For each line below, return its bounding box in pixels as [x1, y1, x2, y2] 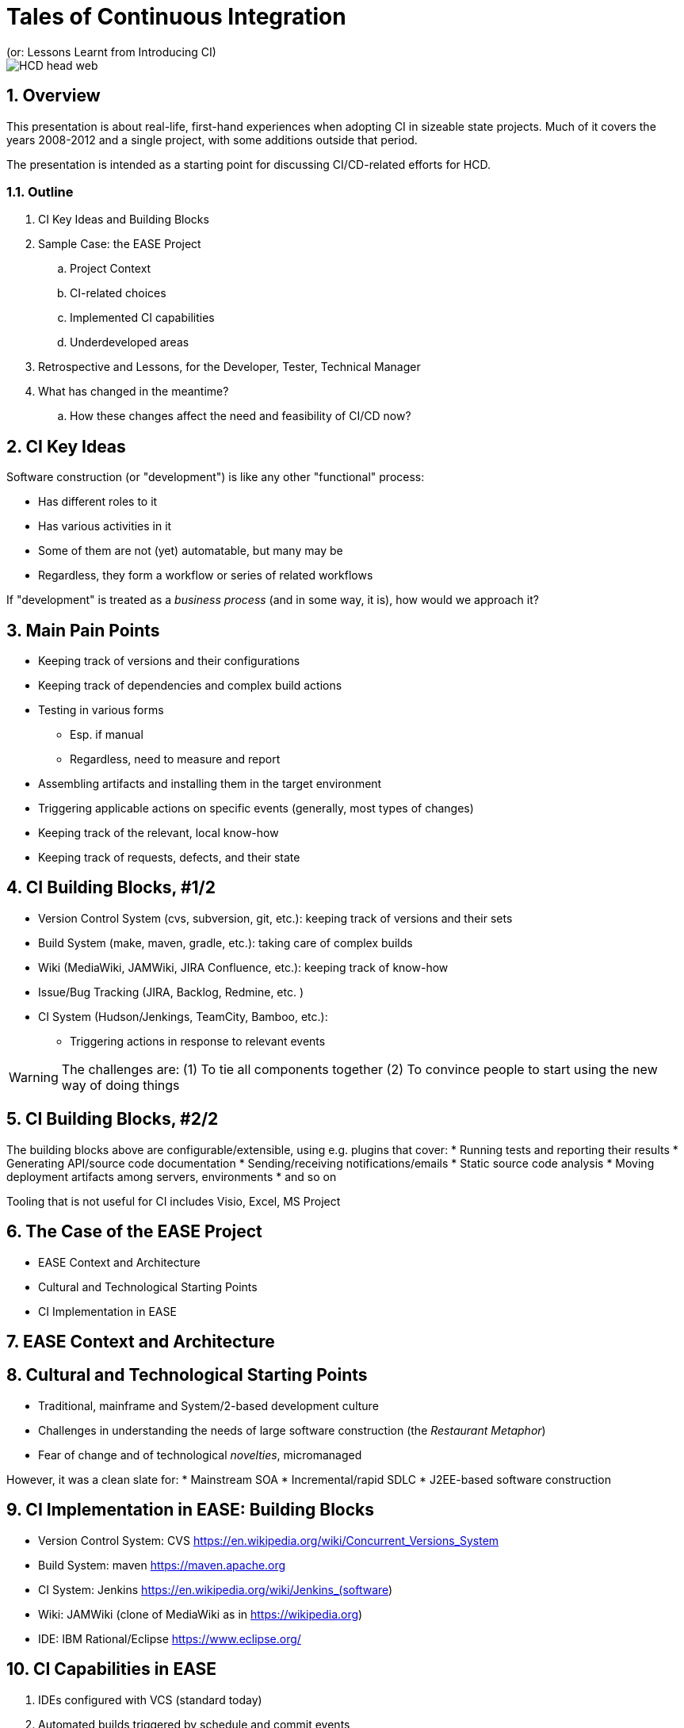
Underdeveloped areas [70, 335, 189, 350]
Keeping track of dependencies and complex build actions [38, 679, 342, 693]
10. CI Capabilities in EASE [6, 1659, 217, 1680]
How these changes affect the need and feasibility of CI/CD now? [70, 409, 411, 423]
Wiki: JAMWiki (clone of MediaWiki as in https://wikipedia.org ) [38, 1607, 363, 1621]
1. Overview [6, 86, 101, 106]
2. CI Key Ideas [6, 436, 126, 457]
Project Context [70, 262, 151, 276]
